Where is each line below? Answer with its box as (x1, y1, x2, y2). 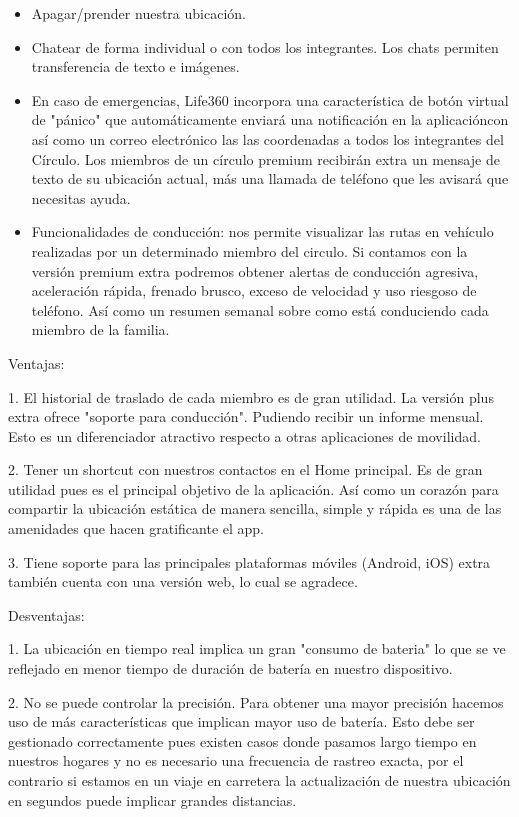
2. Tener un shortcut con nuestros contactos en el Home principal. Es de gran (8, 459, 483, 480)
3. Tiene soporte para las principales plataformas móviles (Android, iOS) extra (8, 551, 491, 572)
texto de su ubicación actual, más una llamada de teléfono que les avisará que (31, 168, 509, 189)
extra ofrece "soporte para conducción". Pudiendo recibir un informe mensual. (8, 406, 484, 427)
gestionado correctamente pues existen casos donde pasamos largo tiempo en (8, 730, 477, 751)
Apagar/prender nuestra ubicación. (31, 3, 246, 23)
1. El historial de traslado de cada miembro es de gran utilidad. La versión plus (8, 386, 494, 407)
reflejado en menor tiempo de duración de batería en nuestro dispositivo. (8, 658, 453, 679)
